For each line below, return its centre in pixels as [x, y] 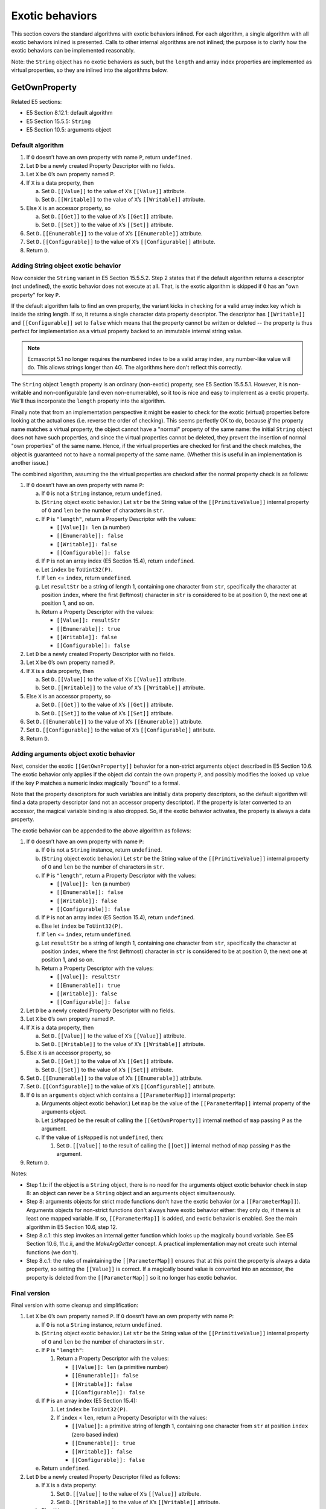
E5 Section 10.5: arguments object [69, 130]
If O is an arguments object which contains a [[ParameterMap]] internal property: [131, 1095]
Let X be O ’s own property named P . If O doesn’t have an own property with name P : [130, 1316]
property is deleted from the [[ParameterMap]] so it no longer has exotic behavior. [132, 1277]
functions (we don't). [52, 1252]
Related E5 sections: [37, 102]
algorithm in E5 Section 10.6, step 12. [72, 1227]
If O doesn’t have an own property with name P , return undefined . [109, 158]
